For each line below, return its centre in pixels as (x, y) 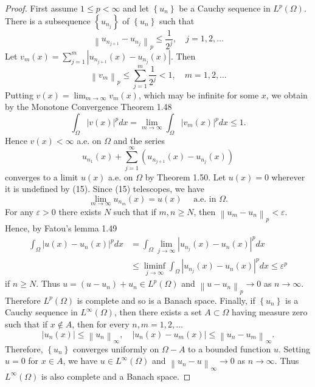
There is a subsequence (48, 20)
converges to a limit (42, 176)
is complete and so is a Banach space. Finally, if (166, 300)
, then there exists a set (158, 312)
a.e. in (205, 199)
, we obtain (287, 94)
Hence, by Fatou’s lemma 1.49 (61, 228)
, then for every (101, 324)
